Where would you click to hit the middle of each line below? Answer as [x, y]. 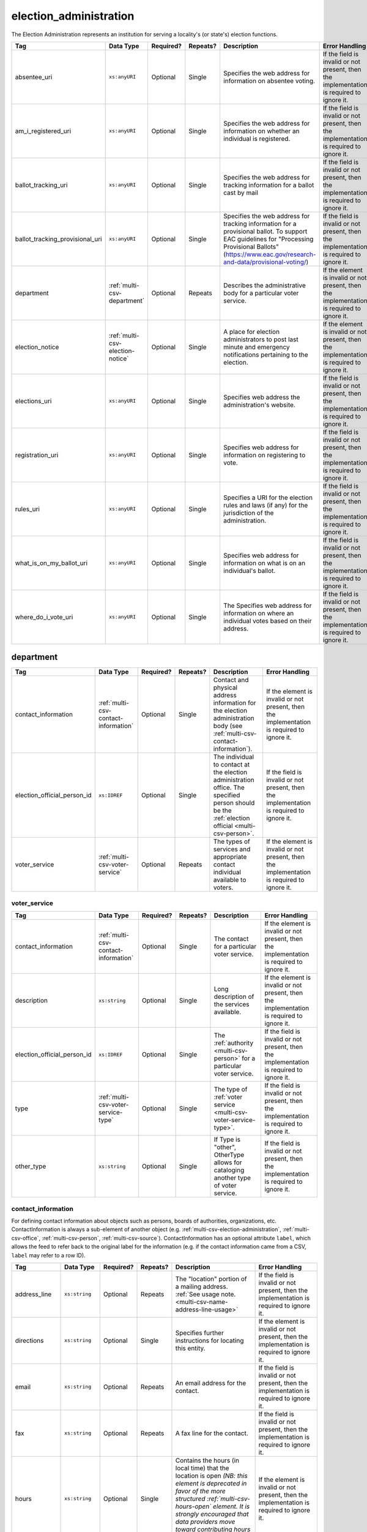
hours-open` [193, 1506]
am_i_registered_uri [43, 131]
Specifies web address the [262, 397]
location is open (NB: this [211, 1476]
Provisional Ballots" [251, 246]
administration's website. [260, 404]
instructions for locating [209, 1340]
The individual [233, 757]
